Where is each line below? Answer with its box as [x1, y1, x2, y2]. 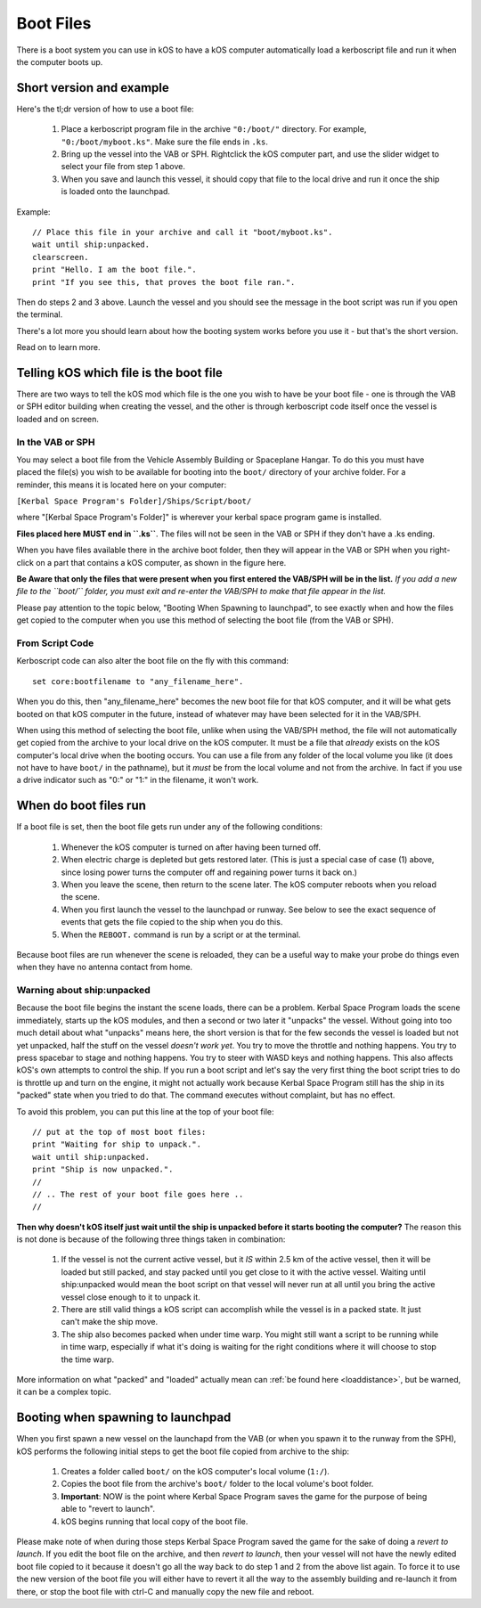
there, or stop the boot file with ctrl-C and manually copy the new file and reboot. [16, 1586, 314, 1596]
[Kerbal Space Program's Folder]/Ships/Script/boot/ [16, 496, 252, 507]
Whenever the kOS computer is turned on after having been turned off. [61, 842, 321, 853]
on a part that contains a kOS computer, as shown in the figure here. [36, 557, 287, 567]
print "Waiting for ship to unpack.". [32, 1139, 202, 1149]
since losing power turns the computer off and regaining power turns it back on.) [61, 867, 358, 877]
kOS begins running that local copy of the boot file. [61, 1515, 249, 1527]
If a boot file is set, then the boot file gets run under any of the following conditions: [16, 821, 322, 832]
